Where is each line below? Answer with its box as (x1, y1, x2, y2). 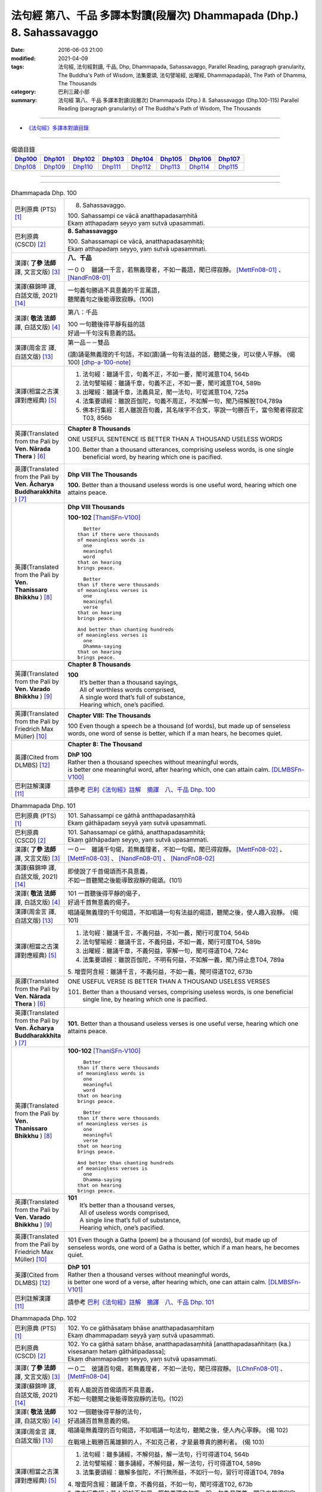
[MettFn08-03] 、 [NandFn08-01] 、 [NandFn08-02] (67, 854, 215, 862)
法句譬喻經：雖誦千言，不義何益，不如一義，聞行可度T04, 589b (82, 938, 261, 946)
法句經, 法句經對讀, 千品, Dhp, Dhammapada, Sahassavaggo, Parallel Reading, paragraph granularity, (58, 63, 306, 70)
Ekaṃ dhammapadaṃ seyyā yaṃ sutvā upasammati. (67, 1331, 215, 1340)
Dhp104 (131, 155, 154, 164)
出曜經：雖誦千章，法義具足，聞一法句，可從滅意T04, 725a (82, 388, 249, 396)
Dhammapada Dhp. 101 (11, 802, 76, 810)
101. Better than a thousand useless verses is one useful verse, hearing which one (67, 1019, 299, 1028)
